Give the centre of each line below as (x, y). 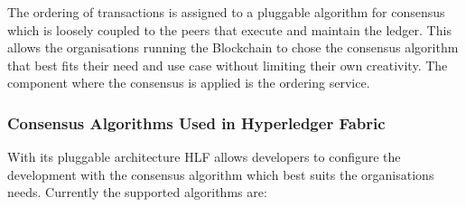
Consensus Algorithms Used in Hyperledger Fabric (196, 122)
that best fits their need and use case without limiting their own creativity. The (228, 65)
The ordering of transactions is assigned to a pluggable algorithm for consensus (226, 12)
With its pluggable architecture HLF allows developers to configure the (204, 157)
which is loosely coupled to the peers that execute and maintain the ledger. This (229, 29)
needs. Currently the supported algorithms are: (137, 192)
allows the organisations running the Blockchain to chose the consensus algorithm (233, 47)
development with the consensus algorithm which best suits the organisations (221, 174)
